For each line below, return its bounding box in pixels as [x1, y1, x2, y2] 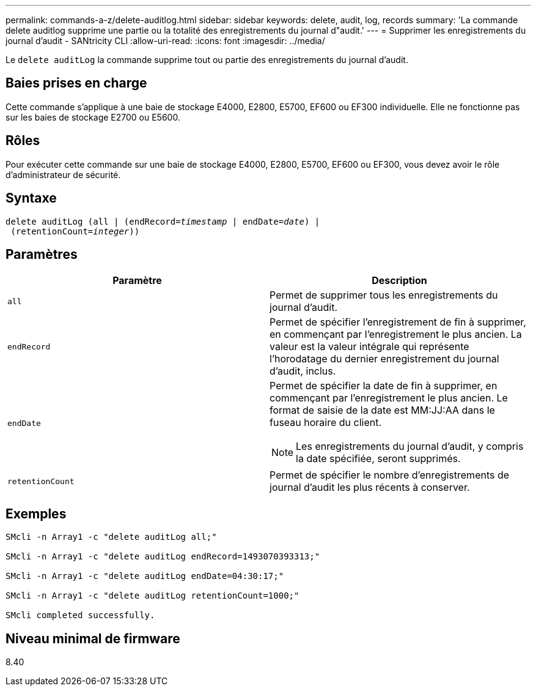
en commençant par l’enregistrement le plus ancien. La [270, 328, 522, 341]
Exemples [6, 506, 67, 521]
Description [372, 274, 427, 287]
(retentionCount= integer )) [10, 226, 140, 236]
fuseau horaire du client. [270, 416, 382, 429]
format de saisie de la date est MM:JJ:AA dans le [270, 404, 495, 417]
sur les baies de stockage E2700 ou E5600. [6, 111, 180, 122]
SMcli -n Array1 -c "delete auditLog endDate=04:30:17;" [6, 571, 284, 581]
